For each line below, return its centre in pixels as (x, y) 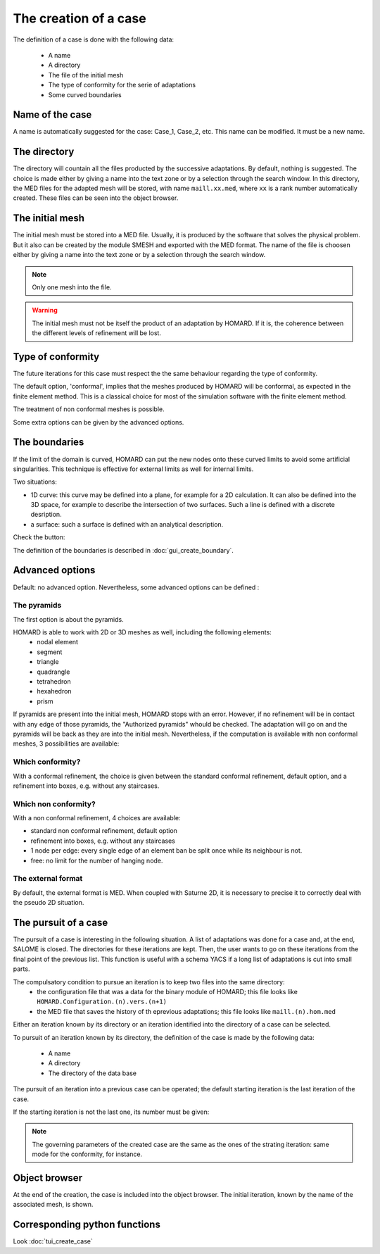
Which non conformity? (55, 804)
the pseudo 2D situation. (49, 903)
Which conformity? (47, 762)
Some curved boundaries (85, 94)
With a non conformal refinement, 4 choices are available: (97, 818)
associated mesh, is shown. (53, 1205)
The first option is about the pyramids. (68, 619)
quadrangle (53, 672)
